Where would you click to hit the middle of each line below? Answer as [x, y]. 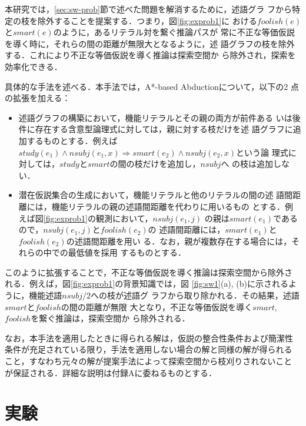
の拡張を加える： [38, 98]
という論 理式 [262, 152]
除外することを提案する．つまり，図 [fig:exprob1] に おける [147, 20]
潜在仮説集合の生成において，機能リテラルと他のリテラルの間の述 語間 [156, 195]
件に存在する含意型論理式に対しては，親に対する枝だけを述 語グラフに [156, 129]
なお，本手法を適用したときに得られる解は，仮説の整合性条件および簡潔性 [149, 338]
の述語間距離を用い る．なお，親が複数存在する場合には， [179, 241]
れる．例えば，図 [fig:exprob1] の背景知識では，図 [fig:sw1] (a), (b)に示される [147, 284]
